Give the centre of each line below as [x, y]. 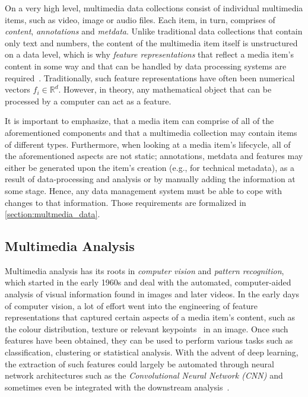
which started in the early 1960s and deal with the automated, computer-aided [148, 282]
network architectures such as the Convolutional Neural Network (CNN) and [144, 375]
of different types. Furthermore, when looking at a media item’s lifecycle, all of [148, 144]
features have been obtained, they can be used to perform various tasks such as [149, 340]
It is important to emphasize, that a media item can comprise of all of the [139, 121]
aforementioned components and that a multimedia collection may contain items [151, 132]
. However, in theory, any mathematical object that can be [165, 89]
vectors [18, 89]
